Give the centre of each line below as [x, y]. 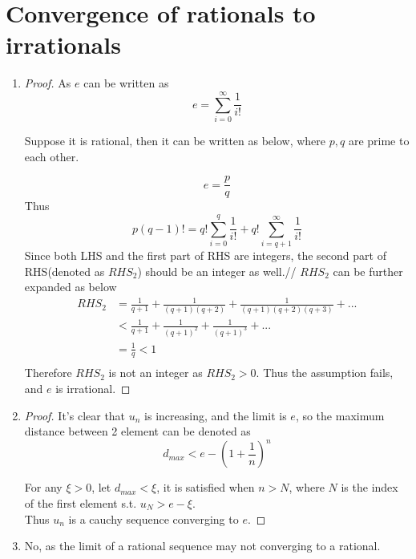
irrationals [63, 45]
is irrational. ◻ [93, 389]
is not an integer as [155, 373]
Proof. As [48, 83]
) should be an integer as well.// [217, 271]
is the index [370, 487]
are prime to [379, 141]
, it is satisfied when [206, 487]
